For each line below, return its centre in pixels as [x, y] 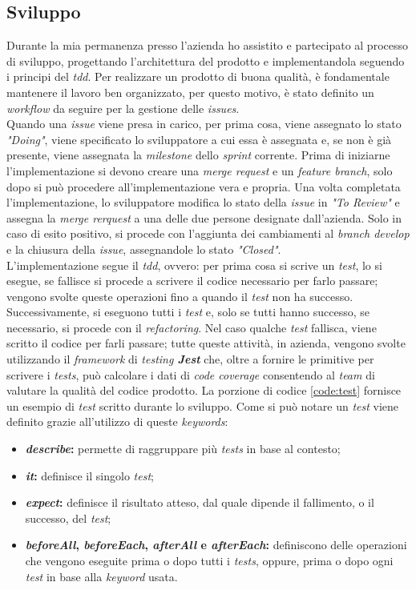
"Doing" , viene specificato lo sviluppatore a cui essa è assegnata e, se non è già [199, 139]
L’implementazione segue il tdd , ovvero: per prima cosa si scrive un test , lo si [194, 265]
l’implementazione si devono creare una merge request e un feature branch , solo [200, 170]
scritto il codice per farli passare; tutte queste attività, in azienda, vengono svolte [206, 343]
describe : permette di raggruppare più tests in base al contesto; [183, 449]
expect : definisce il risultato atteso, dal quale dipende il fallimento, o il [200, 502]
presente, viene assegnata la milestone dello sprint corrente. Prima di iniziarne [198, 155]
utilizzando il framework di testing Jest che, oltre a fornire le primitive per [190, 359]
